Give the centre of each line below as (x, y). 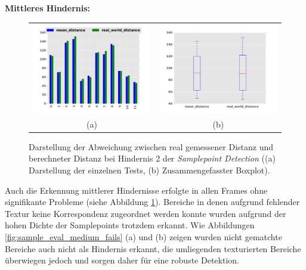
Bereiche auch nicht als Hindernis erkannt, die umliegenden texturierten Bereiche (153, 248)
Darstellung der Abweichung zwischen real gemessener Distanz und (151, 146)
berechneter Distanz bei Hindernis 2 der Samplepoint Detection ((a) (152, 158)
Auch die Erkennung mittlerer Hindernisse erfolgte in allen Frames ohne (136, 190)
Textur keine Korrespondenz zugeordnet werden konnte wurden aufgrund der (146, 213)
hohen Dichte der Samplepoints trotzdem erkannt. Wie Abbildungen (130, 225)
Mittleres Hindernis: (48, 8)
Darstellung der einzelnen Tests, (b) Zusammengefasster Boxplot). (149, 170)
